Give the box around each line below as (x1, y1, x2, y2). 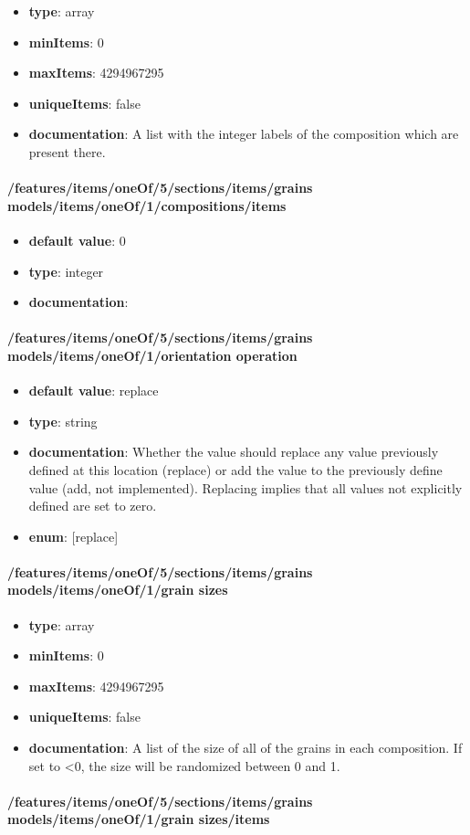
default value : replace (28, 381, 159, 400)
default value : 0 (28, 230, 126, 249)
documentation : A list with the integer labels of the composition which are (28, 124, 459, 143)
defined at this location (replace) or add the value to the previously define (28, 460, 443, 479)
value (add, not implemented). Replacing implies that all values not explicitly (28, 478, 463, 497)
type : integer (28, 261, 104, 280)
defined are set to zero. (28, 496, 157, 515)
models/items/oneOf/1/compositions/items (7, 196, 287, 215)
